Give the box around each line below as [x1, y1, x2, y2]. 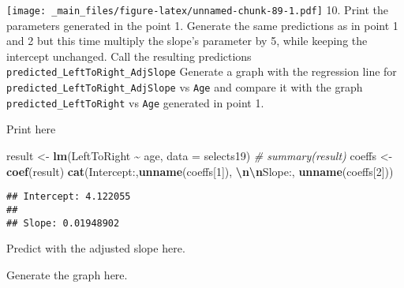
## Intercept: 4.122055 [6, 191, 131, 203]
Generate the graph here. [6, 266, 128, 282]
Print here [6, 121, 56, 137]
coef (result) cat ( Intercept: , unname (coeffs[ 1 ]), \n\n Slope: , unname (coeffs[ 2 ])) [6, 163, 394, 179]
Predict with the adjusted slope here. [6, 240, 185, 256]
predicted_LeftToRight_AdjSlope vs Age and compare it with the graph [6, 79, 363, 95]
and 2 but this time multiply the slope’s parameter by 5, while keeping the [6, 32, 368, 49]
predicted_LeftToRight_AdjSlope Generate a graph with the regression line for [6, 63, 397, 80]
